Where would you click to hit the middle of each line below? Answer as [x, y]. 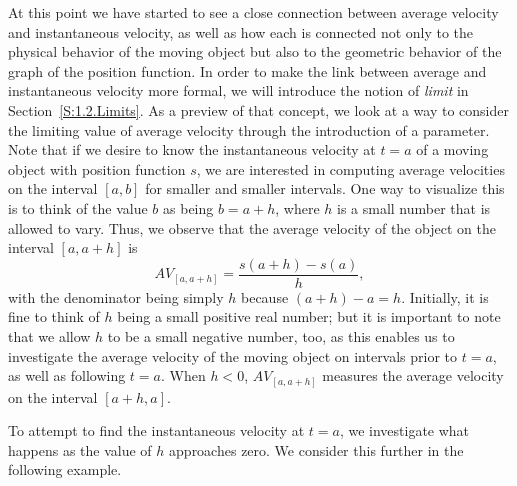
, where [297, 207]
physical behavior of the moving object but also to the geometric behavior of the [255, 51]
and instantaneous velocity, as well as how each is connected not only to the [241, 31]
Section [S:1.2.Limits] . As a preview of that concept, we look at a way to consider [258, 109]
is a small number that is [414, 207]
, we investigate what [404, 430]
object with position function [97, 168]
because [264, 296]
